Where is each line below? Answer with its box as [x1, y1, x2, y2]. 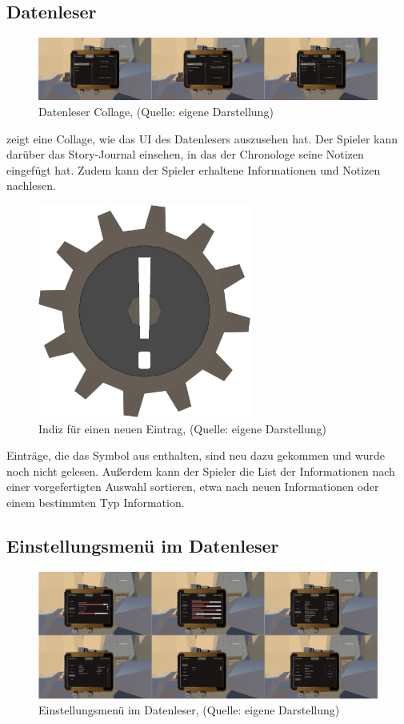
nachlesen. [6, 177, 56, 194]
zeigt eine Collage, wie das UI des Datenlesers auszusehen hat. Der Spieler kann [6, 130, 398, 147]
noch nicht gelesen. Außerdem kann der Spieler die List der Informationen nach [6, 462, 395, 479]
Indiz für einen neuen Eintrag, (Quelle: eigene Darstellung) [38, 420, 326, 436]
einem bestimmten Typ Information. [6, 493, 185, 510]
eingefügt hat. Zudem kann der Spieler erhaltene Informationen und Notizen [6, 161, 381, 178]
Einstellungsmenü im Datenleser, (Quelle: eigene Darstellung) [38, 702, 340, 718]
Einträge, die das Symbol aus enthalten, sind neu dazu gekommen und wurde [6, 447, 386, 464]
